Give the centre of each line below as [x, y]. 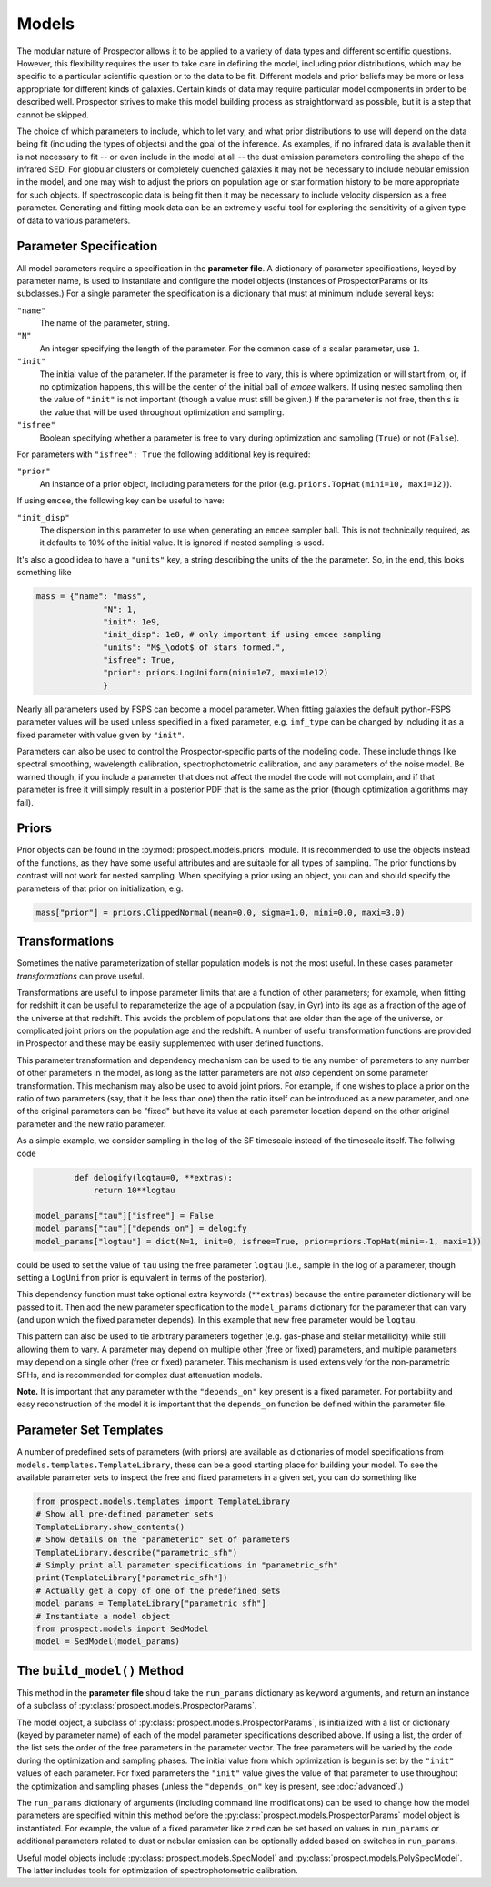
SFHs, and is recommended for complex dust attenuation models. [140, 1375]
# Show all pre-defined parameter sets [125, 1514]
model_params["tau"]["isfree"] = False [125, 1216]
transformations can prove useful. [80, 976]
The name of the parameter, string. [105, 323]
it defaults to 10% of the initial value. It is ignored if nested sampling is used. [182, 543]
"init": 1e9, [132, 622]
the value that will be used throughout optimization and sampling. [162, 412]
